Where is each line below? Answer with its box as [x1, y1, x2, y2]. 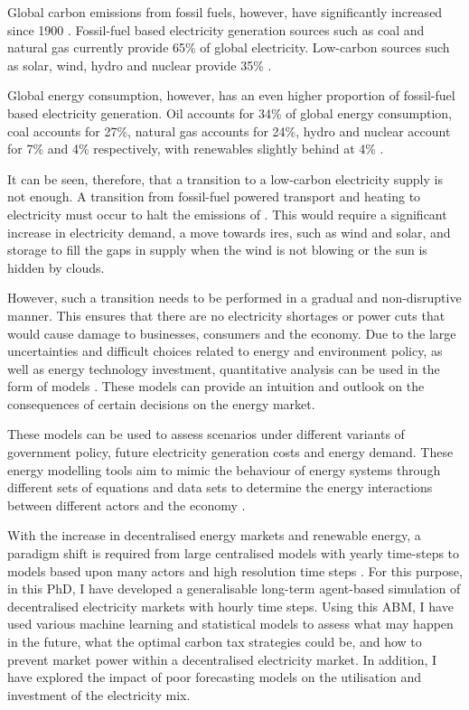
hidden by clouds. [7, 257, 105, 276]
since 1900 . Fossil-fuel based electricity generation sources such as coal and [7, 20, 425, 39]
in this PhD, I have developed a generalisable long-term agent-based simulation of [7, 579, 461, 598]
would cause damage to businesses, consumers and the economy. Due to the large [7, 323, 456, 342]
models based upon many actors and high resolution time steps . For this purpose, [7, 561, 463, 580]
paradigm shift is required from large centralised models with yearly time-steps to [7, 544, 460, 563]
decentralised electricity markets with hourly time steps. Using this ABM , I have [7, 596, 454, 615]
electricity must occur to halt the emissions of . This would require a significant [7, 204, 447, 223]
